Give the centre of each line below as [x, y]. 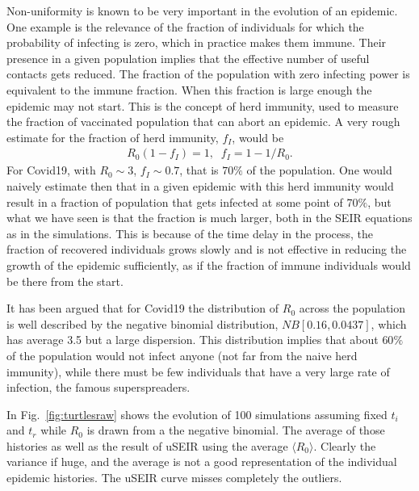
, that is [199, 170]
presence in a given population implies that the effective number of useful [188, 58]
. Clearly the [345, 445]
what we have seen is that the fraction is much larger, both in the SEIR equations [209, 218]
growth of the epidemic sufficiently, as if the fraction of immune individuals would [209, 264]
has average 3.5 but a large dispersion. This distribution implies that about [193, 340]
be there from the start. [65, 281]
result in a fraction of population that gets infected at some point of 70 [182, 201]
